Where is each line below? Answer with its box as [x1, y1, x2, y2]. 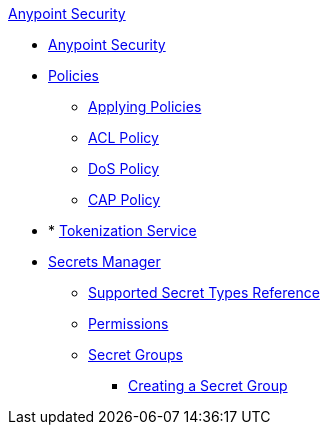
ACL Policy [88, 129, 159, 146]
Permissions [88, 315, 169, 332]
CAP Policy [88, 191, 161, 208]
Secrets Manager [48, 253, 161, 270]
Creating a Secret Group [128, 377, 288, 394]
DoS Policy [88, 160, 160, 177]
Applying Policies [88, 98, 202, 115]
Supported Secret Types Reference [88, 284, 320, 301]
